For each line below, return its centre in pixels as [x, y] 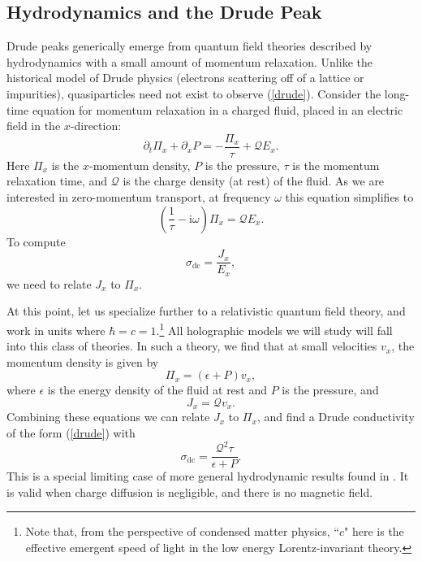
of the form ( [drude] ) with [71, 432]
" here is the [374, 531]
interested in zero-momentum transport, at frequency [139, 197]
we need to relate [49, 283]
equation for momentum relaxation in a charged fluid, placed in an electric [217, 109]
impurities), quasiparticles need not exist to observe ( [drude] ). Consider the [194, 93]
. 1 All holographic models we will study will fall [274, 328]
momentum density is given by [83, 361]
